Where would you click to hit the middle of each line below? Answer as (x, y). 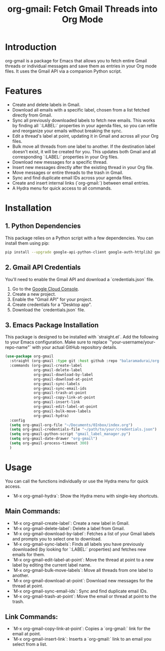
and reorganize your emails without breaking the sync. (67, 131)
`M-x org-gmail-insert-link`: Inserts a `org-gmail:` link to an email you (82, 639)
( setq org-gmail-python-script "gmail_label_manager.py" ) (70, 434)
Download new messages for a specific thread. (60, 162)
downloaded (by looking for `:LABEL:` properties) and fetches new (79, 549)
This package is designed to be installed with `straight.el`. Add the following (82, 337)
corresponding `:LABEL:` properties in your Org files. (65, 157)
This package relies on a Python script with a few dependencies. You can (79, 238)
